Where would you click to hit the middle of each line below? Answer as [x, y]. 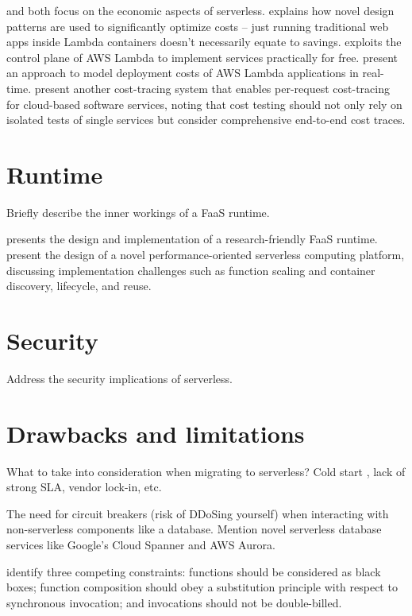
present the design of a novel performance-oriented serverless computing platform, [206, 255]
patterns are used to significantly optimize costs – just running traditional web [198, 26]
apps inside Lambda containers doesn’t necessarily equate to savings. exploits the [204, 42]
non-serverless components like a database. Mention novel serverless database [194, 529]
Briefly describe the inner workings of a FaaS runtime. [138, 212]
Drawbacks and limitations [156, 433]
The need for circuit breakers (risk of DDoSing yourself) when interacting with [198, 513]
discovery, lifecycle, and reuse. [79, 286]
